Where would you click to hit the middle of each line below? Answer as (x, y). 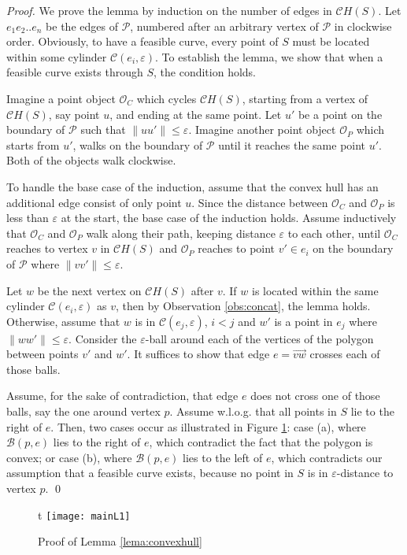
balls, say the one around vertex (83, 411)
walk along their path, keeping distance (181, 233)
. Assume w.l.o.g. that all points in (253, 411)
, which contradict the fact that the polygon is (261, 442)
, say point (74, 114)
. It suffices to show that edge (198, 354)
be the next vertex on (89, 290)
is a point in (303, 321)
